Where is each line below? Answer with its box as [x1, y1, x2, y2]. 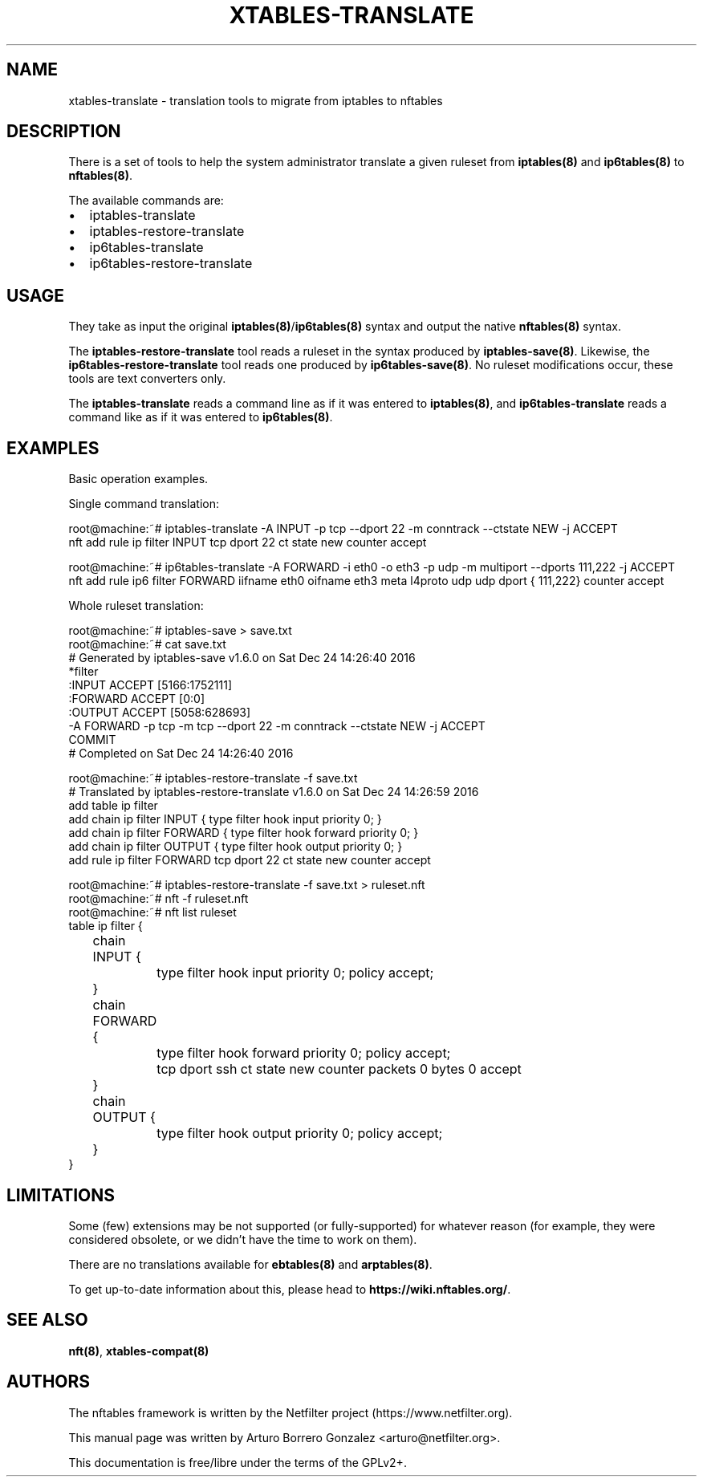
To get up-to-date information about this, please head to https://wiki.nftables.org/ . [68, 1282, 511, 1296]
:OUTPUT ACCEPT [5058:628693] [68, 705, 251, 720]
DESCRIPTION [6, 121, 121, 142]
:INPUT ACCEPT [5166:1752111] [68, 678, 233, 693]
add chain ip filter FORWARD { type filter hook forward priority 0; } [68, 826, 419, 840]
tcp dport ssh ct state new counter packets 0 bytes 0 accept [156, 1061, 522, 1078]
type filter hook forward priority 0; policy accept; [156, 1045, 451, 1062]
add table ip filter [68, 798, 158, 813]
